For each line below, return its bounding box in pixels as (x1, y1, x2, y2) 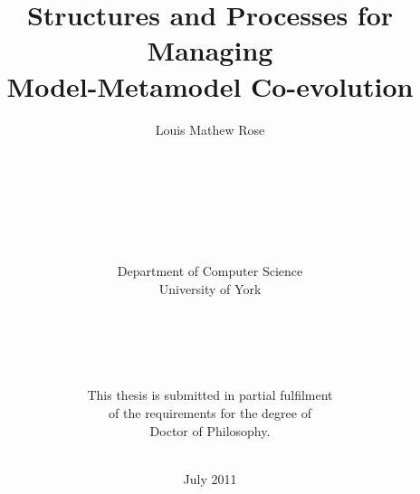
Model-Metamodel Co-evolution (6, 67, 414, 104)
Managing (147, 32, 273, 69)
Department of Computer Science (117, 261, 303, 280)
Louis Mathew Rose (155, 119, 265, 138)
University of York (158, 279, 262, 298)
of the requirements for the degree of (109, 404, 311, 422)
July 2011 (183, 469, 237, 488)
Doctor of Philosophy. (149, 421, 271, 440)
